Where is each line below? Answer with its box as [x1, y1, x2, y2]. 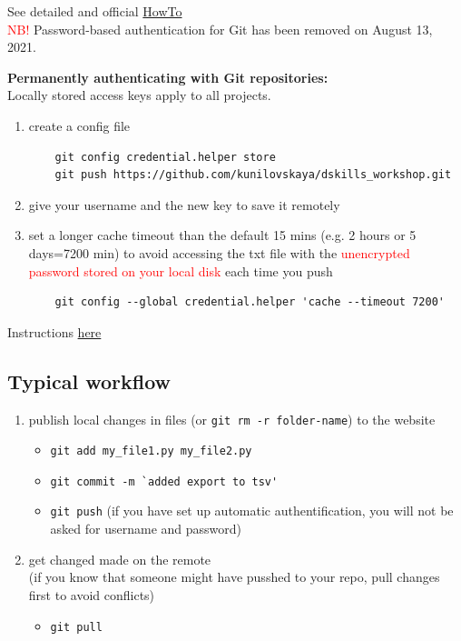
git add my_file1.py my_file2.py [50, 445, 252, 458]
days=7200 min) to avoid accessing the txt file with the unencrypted [28, 243, 410, 262]
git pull [50, 620, 103, 634]
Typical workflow [7, 366, 172, 395]
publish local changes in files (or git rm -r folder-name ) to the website [28, 409, 436, 428]
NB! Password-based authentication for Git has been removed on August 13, [7, 19, 433, 38]
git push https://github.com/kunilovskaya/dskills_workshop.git [54, 168, 452, 182]
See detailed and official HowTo [7, 2, 182, 20]
